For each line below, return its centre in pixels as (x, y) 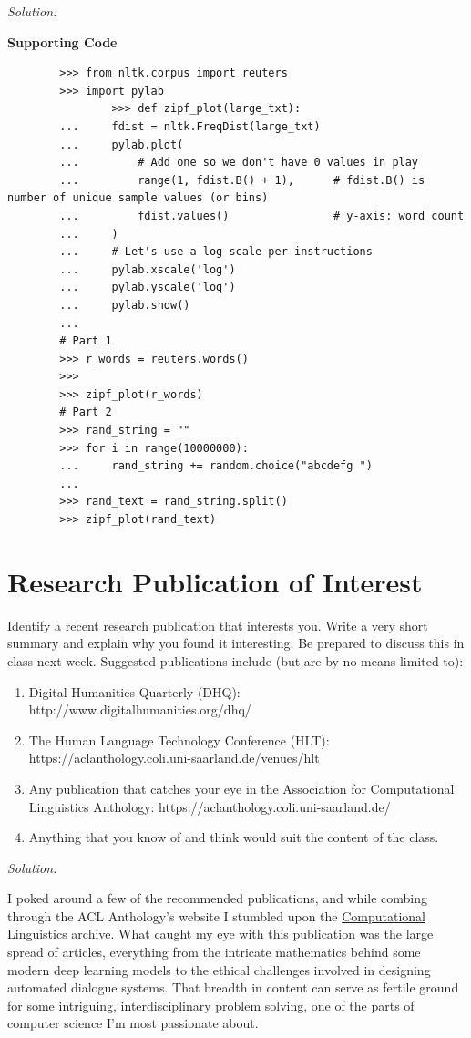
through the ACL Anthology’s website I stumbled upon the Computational (217, 915)
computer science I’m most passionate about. (133, 1023)
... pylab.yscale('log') (148, 288)
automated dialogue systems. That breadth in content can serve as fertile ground (233, 987)
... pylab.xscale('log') (148, 269)
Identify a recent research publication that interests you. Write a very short (218, 625)
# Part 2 (86, 412)
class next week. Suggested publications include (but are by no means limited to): (235, 660)
